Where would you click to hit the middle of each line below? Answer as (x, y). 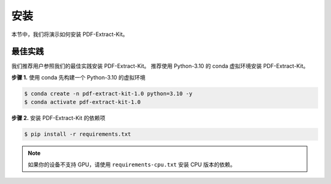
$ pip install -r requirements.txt (78, 134)
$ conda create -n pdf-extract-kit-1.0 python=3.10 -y (108, 94)
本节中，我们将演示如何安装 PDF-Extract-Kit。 (70, 34)
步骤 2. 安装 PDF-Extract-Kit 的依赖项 (58, 118)
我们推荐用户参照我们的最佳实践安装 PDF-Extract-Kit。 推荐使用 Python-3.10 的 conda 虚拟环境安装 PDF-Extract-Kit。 (160, 66)
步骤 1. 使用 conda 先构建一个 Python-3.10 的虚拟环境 (78, 77)
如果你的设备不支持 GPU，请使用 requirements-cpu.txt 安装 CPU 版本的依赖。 (132, 164)
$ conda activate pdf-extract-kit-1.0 (82, 102)
